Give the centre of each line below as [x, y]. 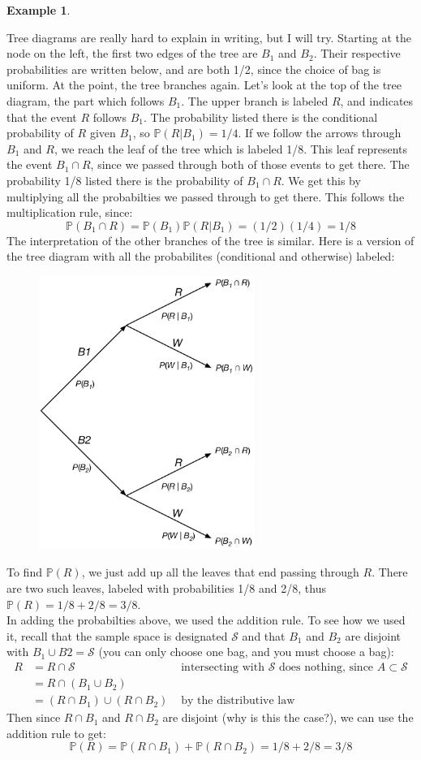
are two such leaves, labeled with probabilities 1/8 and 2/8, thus [166, 588]
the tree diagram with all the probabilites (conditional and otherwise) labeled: [201, 256]
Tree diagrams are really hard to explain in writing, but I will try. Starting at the [209, 37]
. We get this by [321, 180]
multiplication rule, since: [70, 212]
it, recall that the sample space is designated [117, 635]
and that [264, 635]
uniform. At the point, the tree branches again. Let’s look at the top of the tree [204, 85]
